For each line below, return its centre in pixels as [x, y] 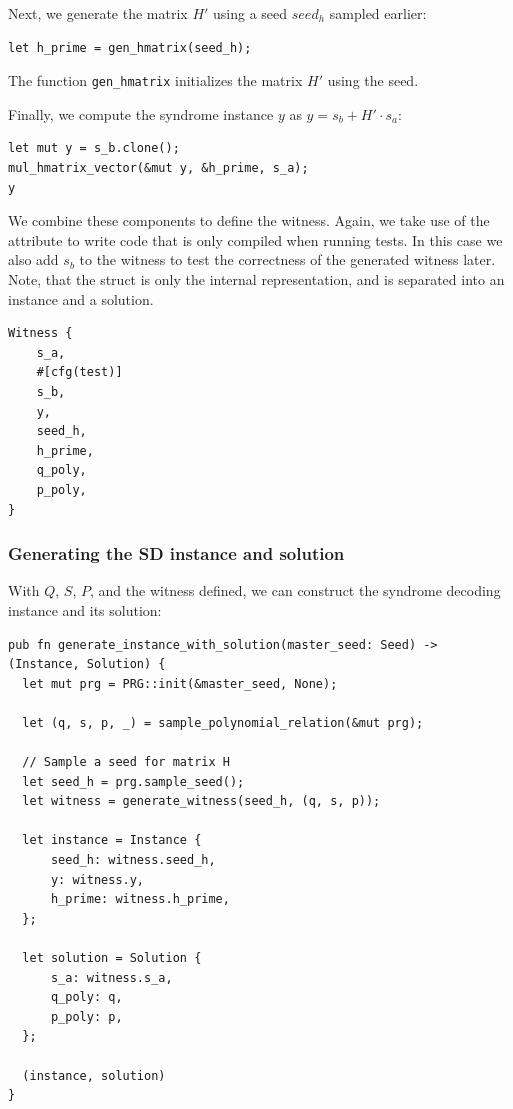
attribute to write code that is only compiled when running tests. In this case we [255, 239]
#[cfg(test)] [79, 372]
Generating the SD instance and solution [176, 553]
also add [33, 259]
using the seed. [373, 80]
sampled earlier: [378, 13]
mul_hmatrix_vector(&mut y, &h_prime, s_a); [158, 168]
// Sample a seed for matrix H [126, 762]
